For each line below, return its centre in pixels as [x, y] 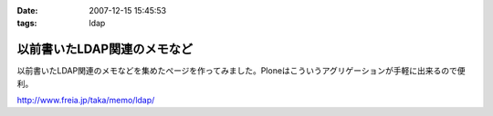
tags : [27, 24]
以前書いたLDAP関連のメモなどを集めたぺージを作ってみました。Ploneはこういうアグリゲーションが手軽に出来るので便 [241, 71]
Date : [27, 10]
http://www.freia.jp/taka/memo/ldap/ [86, 101]
